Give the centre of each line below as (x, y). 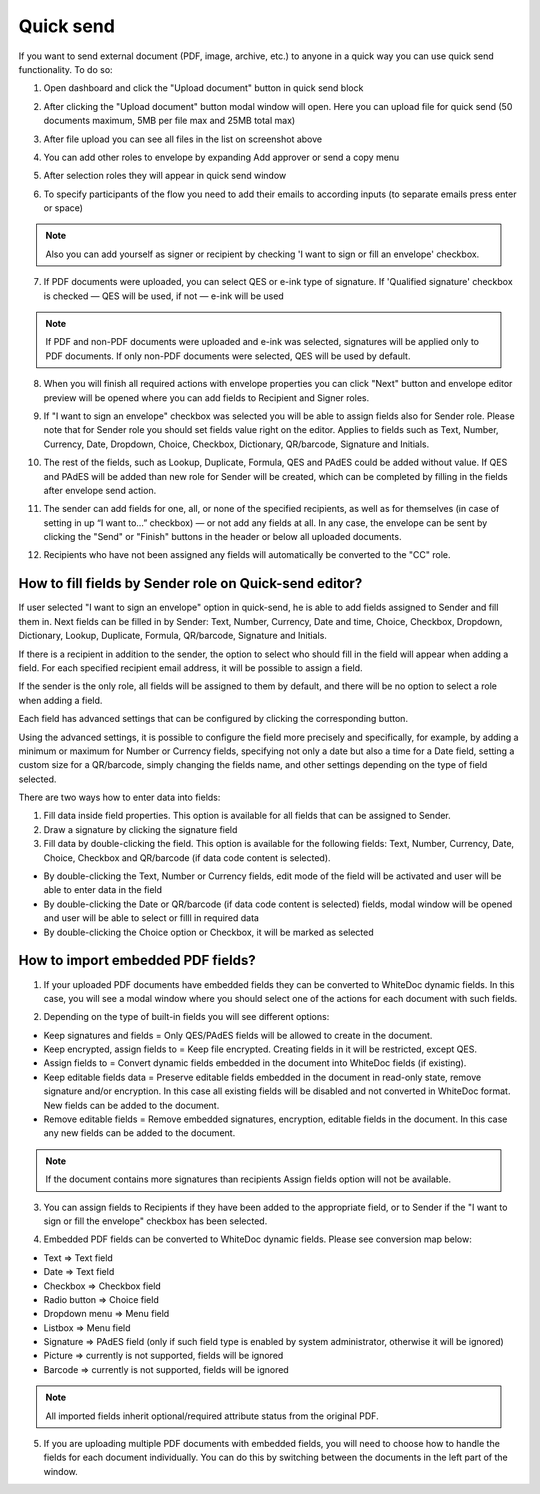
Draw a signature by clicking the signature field (140, 829)
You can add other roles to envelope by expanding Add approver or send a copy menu (221, 157)
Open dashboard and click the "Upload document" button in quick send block (203, 88)
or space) (63, 208)
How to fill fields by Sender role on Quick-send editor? (190, 583)
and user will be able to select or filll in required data (151, 918)
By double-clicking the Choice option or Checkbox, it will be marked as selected (208, 932)
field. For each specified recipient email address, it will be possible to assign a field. (191, 667)
